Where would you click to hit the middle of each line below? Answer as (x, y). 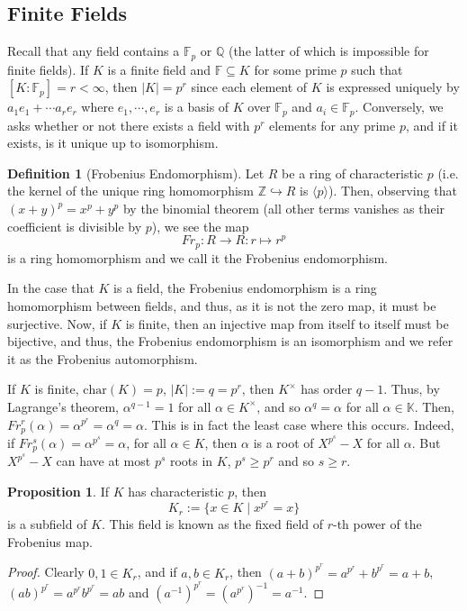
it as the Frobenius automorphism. (103, 358)
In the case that (51, 288)
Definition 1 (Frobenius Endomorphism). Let (136, 173)
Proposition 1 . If (58, 492)
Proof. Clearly (46, 572)
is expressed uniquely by (393, 87)
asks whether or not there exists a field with (129, 125)
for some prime (295, 69)
